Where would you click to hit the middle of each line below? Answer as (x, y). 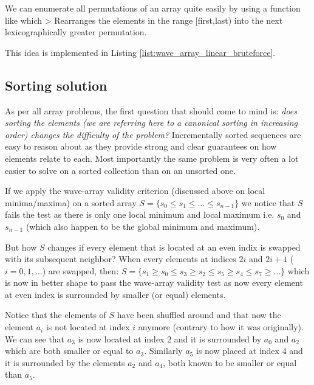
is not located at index (88, 327)
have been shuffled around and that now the (199, 315)
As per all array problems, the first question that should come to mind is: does (151, 110)
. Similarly (163, 351)
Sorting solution (56, 85)
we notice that (268, 202)
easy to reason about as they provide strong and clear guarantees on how (141, 146)
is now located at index (121, 338)
